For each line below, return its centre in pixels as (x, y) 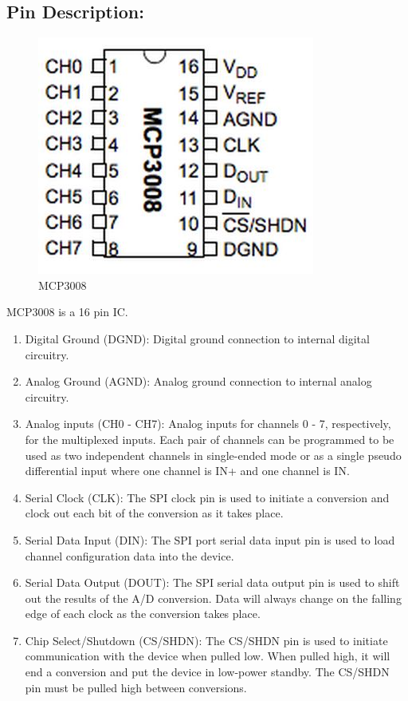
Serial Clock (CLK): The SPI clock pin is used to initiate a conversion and (207, 497)
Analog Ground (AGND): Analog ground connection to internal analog (198, 381)
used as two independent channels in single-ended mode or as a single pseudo (213, 455)
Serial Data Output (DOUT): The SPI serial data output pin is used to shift (212, 582)
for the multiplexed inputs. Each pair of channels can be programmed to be (210, 439)
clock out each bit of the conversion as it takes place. (154, 513)
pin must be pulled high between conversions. (136, 687)
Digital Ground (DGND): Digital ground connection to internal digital (197, 338)
